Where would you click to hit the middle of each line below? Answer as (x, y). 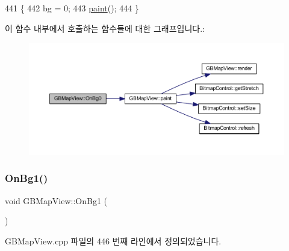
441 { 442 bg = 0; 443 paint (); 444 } (72, 8)
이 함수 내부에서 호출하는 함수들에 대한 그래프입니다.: (105, 28)
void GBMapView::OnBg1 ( (56, 200)
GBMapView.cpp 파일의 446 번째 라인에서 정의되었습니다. (113, 240)
